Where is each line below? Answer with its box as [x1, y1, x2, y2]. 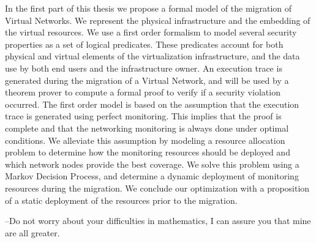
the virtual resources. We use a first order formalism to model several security [5, 26, 297, 39]
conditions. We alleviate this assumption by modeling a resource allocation [5, 133, 285, 146]
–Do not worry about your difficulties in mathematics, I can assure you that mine [5, 214, 311, 227]
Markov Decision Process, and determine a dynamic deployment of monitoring [5, 170, 299, 182]
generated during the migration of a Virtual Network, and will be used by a [5, 73, 289, 86]
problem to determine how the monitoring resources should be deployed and [5, 146, 290, 159]
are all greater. [5, 226, 60, 239]
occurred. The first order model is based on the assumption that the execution [5, 97, 299, 110]
